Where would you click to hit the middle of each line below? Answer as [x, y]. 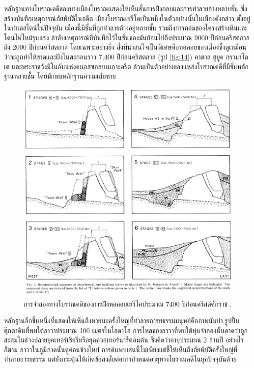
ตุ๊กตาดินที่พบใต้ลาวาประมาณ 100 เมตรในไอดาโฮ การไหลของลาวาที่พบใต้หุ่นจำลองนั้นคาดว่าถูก [126, 330]
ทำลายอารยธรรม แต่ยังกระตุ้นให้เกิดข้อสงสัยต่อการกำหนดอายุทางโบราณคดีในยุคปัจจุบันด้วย [120, 359]
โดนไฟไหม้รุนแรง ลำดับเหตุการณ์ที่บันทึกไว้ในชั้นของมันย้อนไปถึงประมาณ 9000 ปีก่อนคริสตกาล [127, 37]
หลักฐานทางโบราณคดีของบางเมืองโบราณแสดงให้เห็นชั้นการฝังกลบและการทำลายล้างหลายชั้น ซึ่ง [126, 8]
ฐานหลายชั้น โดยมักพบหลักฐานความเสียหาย [60, 76]
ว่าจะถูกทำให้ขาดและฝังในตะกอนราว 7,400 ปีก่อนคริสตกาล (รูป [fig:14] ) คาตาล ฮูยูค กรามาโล [126, 56]
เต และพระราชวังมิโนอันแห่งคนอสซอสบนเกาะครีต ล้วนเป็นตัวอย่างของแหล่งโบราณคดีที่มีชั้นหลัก [126, 66]
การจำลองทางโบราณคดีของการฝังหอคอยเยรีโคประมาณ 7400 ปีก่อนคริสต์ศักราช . [128, 304]
